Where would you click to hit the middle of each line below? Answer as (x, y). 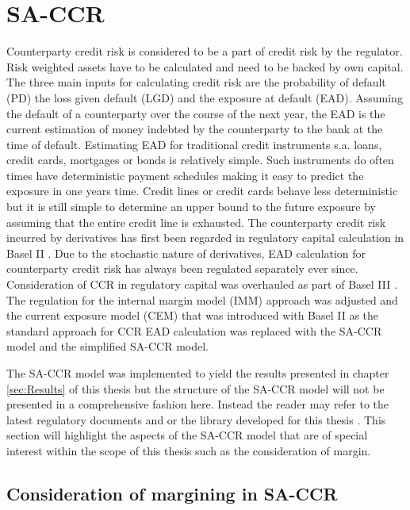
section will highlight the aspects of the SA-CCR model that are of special (187, 435)
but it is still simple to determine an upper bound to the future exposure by (192, 207)
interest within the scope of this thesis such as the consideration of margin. (189, 450)
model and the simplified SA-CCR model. (107, 346)
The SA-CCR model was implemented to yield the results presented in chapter (198, 373)
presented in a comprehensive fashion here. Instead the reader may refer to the (197, 404)
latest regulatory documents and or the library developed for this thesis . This (196, 419)
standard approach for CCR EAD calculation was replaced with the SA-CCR (194, 330)
